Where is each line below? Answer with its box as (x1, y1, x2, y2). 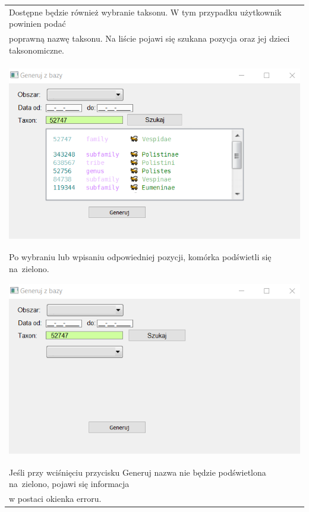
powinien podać (9, 17, 66, 30)
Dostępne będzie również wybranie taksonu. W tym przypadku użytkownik (9, 5, 282, 18)
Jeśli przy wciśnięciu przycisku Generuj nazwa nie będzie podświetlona (9, 466, 266, 478)
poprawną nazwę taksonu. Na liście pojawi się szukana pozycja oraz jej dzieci (9, 32, 290, 45)
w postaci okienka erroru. (9, 492, 102, 504)
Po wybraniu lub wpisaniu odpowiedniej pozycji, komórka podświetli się (9, 250, 272, 263)
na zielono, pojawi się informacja (9, 477, 130, 490)
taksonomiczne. (9, 43, 65, 56)
